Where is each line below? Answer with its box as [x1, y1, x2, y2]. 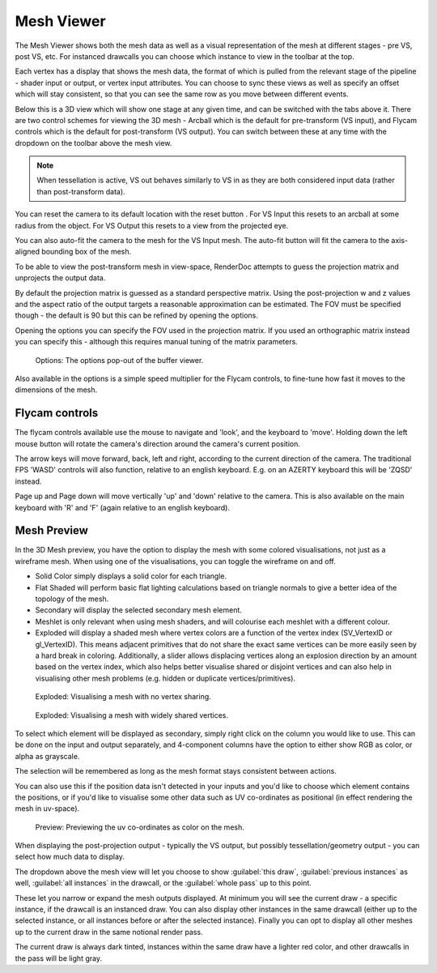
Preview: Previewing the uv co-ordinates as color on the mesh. [35, 822, 244, 832]
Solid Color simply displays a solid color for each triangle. [35, 571, 227, 581]
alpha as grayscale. [15, 751, 80, 761]
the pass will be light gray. [15, 953, 103, 963]
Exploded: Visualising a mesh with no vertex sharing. [35, 692, 212, 702]
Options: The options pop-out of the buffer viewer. [35, 355, 204, 365]
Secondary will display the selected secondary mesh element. [35, 605, 243, 615]
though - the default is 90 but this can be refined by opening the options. [15, 310, 258, 320]
